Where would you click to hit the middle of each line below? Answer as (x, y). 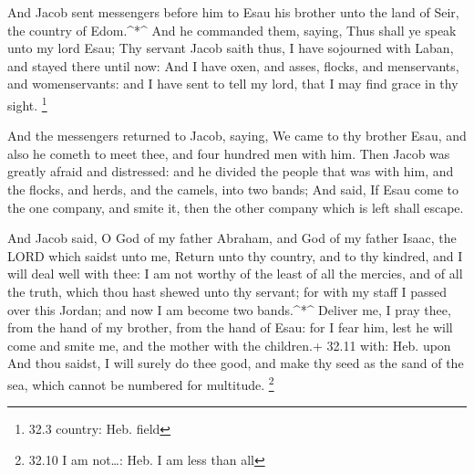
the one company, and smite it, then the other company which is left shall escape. (236, 207)
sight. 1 (27, 103)
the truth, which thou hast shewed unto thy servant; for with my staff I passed (227, 291)
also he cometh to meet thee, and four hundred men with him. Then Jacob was (229, 153)
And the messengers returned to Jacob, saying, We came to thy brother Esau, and (237, 136)
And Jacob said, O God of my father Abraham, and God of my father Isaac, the (232, 238)
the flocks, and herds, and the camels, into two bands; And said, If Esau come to (233, 189)
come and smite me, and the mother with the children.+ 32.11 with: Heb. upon (229, 345)
